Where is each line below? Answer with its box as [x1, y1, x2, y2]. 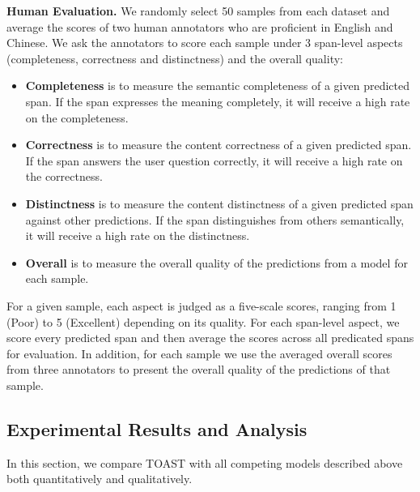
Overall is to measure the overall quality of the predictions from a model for [25, 254, 408, 271]
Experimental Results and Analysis [6, 416, 308, 441]
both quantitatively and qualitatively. [6, 470, 193, 487]
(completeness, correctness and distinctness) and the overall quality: [6, 49, 343, 66]
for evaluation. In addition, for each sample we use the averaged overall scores [6, 344, 392, 362]
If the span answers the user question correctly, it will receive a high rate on [25, 152, 403, 169]
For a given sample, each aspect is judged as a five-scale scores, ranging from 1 [6, 297, 397, 314]
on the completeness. [25, 109, 129, 126]
